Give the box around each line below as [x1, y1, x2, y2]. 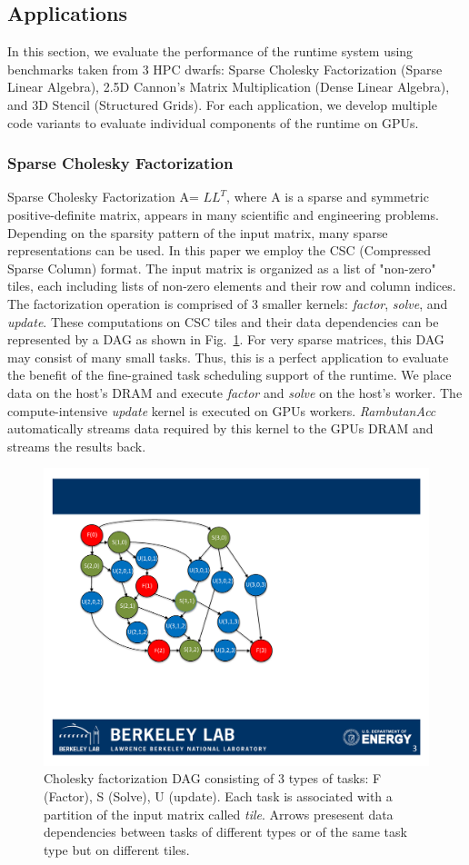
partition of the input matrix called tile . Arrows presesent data [44, 804, 394, 823]
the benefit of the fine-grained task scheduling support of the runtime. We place [7, 365, 452, 384]
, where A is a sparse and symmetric [226, 187, 429, 206]
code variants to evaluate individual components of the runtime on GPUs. [7, 113, 419, 132]
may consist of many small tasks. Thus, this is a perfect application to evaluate [7, 347, 449, 366]
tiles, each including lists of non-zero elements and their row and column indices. [7, 276, 456, 295]
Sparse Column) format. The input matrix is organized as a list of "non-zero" [7, 258, 436, 277]
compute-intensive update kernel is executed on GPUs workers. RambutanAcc [7, 401, 436, 420]
